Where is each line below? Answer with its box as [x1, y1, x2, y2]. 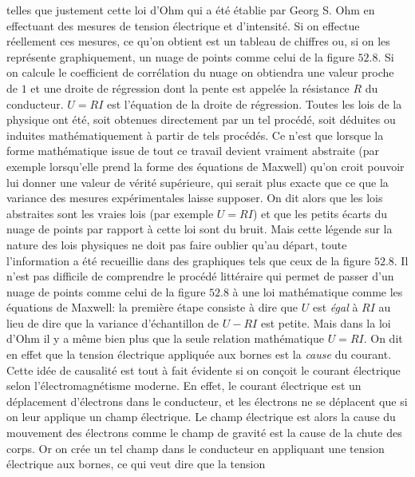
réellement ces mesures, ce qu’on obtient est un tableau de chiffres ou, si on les [6, 33, 390, 50]
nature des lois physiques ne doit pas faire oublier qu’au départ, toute [6, 236, 347, 252]
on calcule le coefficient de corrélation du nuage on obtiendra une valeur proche [6, 64, 394, 81]
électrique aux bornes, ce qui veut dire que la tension [6, 455, 266, 472]
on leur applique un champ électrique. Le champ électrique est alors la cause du [6, 408, 396, 425]
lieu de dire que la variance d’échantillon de [6, 314, 219, 331]
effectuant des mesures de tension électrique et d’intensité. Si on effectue [6, 17, 360, 34]
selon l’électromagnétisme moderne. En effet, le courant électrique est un [6, 377, 362, 394]
